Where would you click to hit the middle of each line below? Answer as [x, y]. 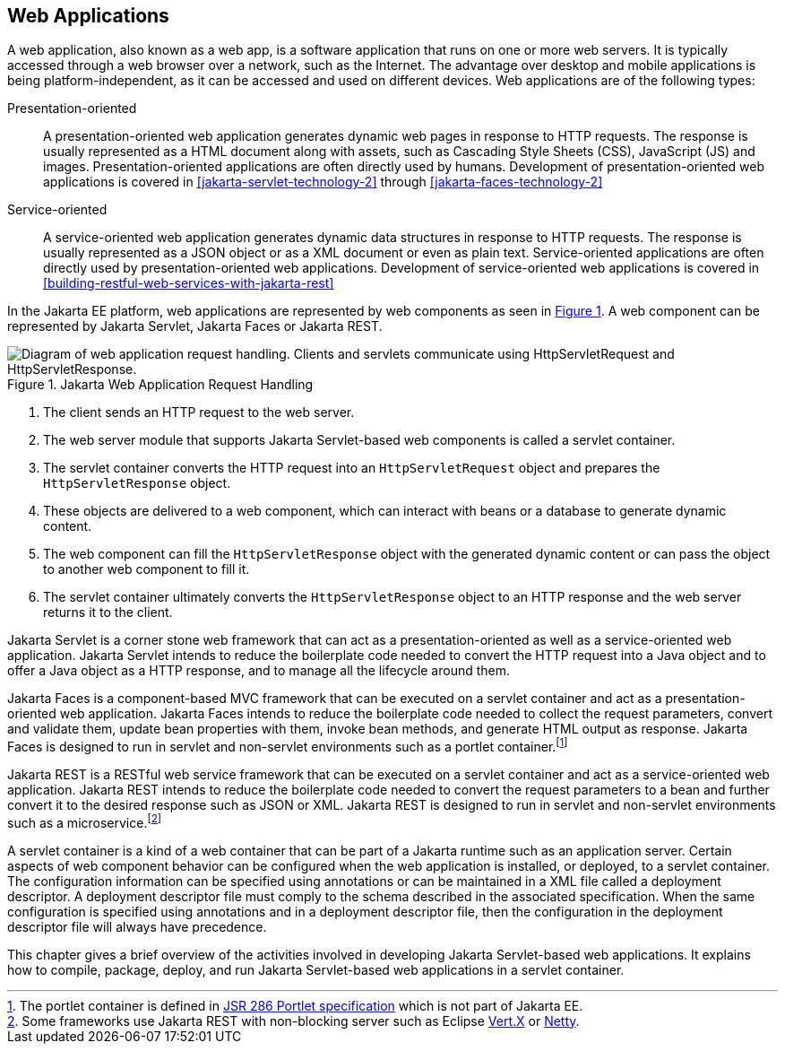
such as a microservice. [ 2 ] [85, 821]
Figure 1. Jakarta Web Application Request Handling [160, 385]
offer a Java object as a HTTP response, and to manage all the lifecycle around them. [259, 671]
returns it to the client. [108, 612]
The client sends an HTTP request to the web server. [199, 413]
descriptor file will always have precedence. [137, 926]
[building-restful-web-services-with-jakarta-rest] [189, 283]
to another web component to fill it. [147, 569]
